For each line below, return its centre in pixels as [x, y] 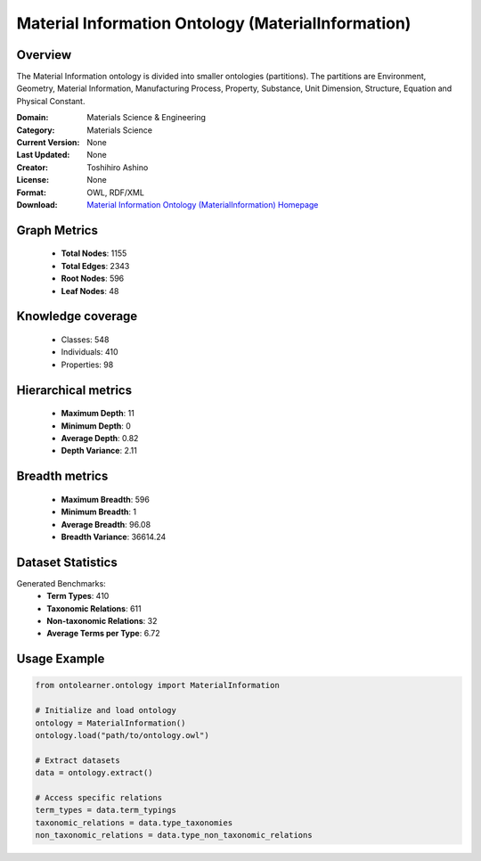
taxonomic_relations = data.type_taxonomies [134, 823]
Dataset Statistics [67, 562]
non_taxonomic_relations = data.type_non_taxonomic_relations [174, 835]
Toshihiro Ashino [118, 167]
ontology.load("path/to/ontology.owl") [122, 735]
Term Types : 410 [78, 596]
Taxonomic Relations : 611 [94, 608]
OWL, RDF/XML [115, 193]
